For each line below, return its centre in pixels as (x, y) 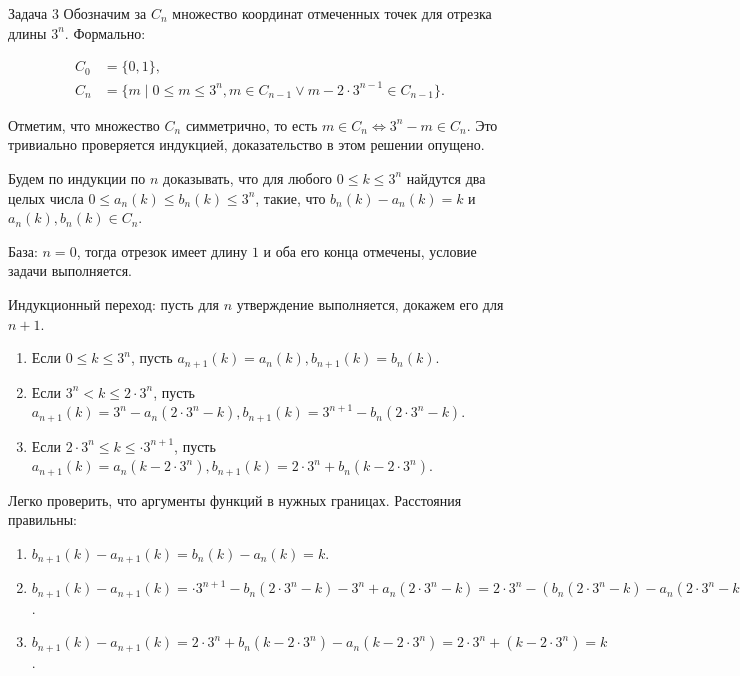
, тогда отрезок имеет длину (162, 250)
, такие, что (290, 197)
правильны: (42, 519)
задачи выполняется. (70, 270)
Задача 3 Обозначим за (77, 13)
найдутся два (446, 177)
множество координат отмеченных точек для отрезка (332, 13)
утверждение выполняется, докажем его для (370, 303)
